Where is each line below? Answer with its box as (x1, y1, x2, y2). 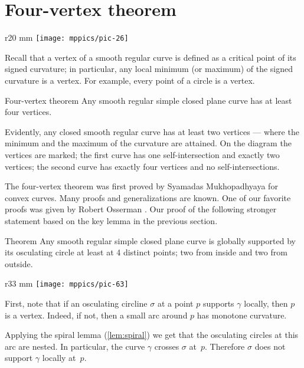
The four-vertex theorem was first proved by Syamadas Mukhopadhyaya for (5, 180, 278, 192)
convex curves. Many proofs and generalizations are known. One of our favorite (5, 191, 291, 203)
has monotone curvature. (197, 308, 287, 321)
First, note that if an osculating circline (5, 297, 148, 309)
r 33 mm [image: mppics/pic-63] (5, 277, 129, 290)
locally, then (244, 297, 288, 309)
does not (254, 340, 286, 352)
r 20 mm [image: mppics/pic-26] (5, 31, 129, 44)
